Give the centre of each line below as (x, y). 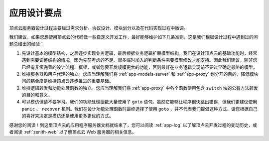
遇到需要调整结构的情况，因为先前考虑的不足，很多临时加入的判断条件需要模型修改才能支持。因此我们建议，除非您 (139, 60)
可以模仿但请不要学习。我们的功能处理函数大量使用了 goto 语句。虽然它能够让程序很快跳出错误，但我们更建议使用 (139, 102)
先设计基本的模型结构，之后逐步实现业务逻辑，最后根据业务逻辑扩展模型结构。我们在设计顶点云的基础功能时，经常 (139, 53)
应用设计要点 (36, 13)
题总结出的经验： (27, 44)
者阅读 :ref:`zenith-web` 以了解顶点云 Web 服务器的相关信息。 (73, 132)
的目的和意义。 (37, 95)
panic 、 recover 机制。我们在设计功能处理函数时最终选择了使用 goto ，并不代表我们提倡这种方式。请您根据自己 (139, 109)
